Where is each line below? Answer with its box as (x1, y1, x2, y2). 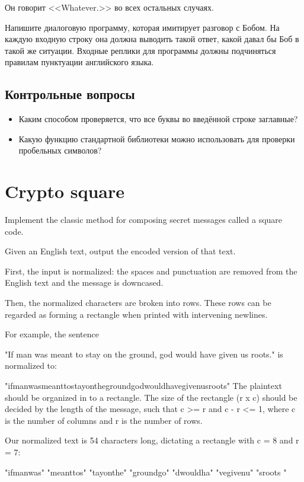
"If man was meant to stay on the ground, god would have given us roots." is (5, 347, 283, 360)
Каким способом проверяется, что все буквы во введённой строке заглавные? (18, 113, 298, 125)
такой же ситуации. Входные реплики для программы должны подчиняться (5, 44, 276, 56)
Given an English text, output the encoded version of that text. (5, 245, 236, 257)
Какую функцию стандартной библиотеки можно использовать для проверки (18, 132, 295, 145)
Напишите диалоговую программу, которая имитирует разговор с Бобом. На (5, 21, 280, 33)
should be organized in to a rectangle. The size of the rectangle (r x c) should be (5, 391, 297, 403)
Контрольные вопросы (5, 85, 135, 103)
